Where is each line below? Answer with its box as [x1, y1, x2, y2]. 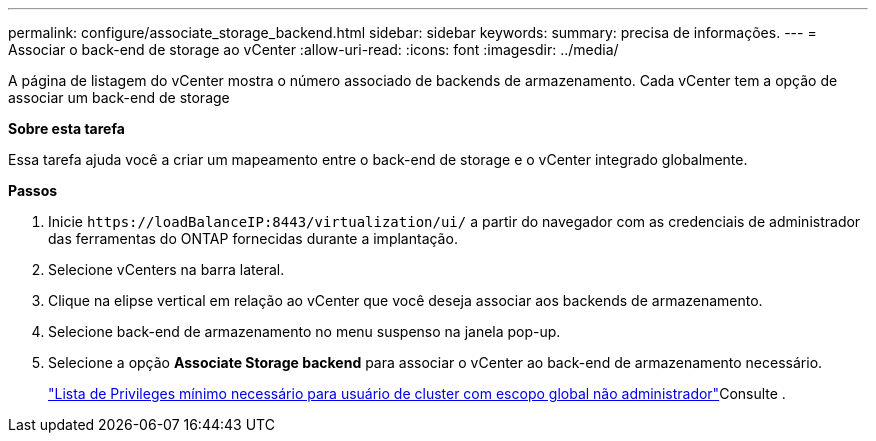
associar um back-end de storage [8, 89, 230, 106]
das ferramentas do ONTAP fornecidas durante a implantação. [48, 230, 458, 247]
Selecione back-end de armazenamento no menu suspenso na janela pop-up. [48, 323, 561, 340]
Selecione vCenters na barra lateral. [48, 261, 285, 278]
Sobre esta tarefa [8, 120, 125, 137]
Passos [8, 182, 58, 199]
